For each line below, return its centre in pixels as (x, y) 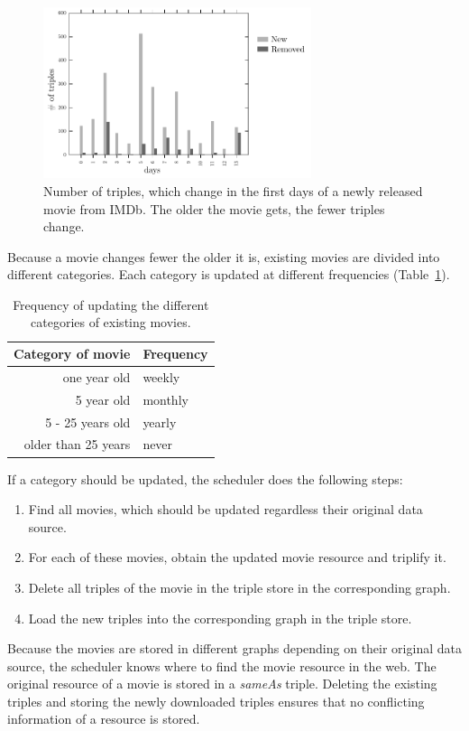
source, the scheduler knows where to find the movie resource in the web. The (222, 665)
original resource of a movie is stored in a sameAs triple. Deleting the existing (222, 684)
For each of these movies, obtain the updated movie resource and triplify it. (237, 557)
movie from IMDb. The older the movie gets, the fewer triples (214, 208)
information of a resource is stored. (104, 719)
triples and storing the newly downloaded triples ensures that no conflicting (216, 701)
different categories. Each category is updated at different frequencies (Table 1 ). (229, 274)
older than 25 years (77, 444)
